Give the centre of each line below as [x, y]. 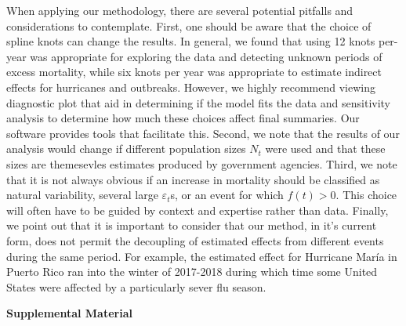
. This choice [366, 195]
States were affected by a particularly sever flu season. [136, 286]
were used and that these [325, 149]
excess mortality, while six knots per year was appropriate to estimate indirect [194, 72]
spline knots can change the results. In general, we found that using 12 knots [191, 41]
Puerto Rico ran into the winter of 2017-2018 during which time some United [192, 272]
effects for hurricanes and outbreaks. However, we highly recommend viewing [191, 87]
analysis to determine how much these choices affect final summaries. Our [183, 118]
